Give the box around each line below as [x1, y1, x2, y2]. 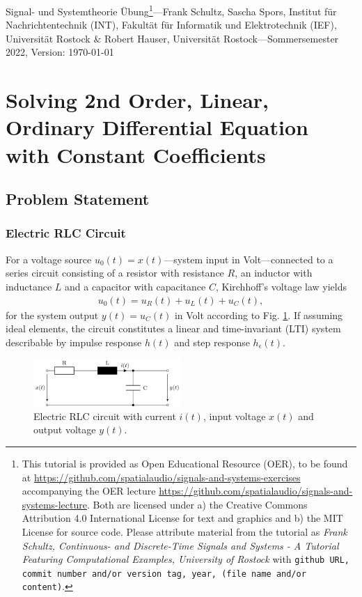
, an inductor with [235, 265, 313, 280]
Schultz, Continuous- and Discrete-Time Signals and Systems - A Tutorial [22, 538, 339, 552]
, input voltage [203, 408, 266, 423]
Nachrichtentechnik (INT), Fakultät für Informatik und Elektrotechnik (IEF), [6, 17, 337, 32]
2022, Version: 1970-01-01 [6, 45, 114, 59]
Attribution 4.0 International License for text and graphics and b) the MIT [22, 511, 343, 525]
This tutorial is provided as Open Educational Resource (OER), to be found [22, 456, 348, 470]
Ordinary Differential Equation [6, 113, 308, 141]
